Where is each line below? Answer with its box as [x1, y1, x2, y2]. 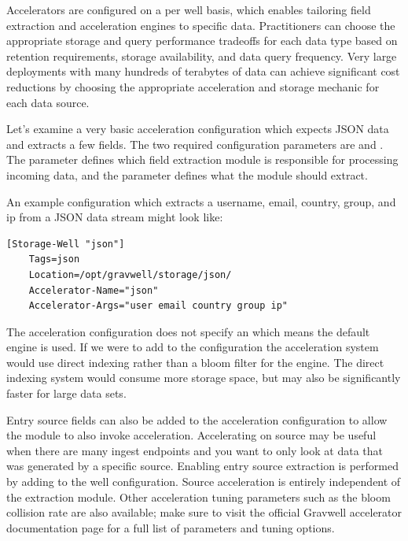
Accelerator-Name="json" [28, 284, 159, 296]
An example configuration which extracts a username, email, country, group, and [6, 193, 396, 209]
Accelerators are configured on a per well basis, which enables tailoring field [6, 2, 371, 17]
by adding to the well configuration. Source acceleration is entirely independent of [6, 473, 401, 490]
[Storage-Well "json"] [6, 238, 125, 250]
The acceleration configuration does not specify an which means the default [6, 323, 370, 339]
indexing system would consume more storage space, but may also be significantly [6, 369, 401, 386]
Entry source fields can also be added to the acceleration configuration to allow [6, 411, 388, 428]
